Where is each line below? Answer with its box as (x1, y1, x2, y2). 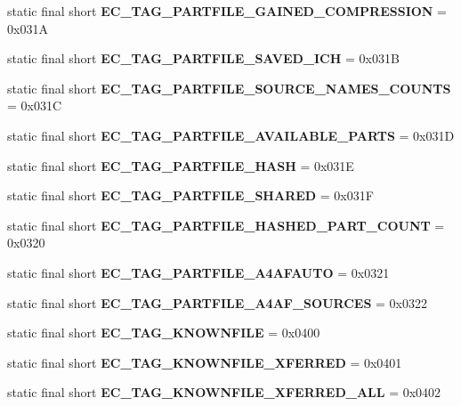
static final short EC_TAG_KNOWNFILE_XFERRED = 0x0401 (7, 353, 402, 371)
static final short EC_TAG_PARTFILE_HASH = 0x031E (7, 156, 354, 175)
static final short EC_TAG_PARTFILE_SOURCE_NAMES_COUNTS (7, 78, 451, 97)
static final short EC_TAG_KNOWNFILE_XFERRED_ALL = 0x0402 (7, 383, 441, 402)
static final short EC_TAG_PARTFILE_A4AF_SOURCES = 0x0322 (7, 293, 427, 312)
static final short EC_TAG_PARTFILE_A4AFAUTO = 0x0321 (7, 263, 390, 281)
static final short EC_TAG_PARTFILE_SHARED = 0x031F (7, 186, 374, 205)
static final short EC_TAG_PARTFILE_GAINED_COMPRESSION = (7, 2, 447, 20)
